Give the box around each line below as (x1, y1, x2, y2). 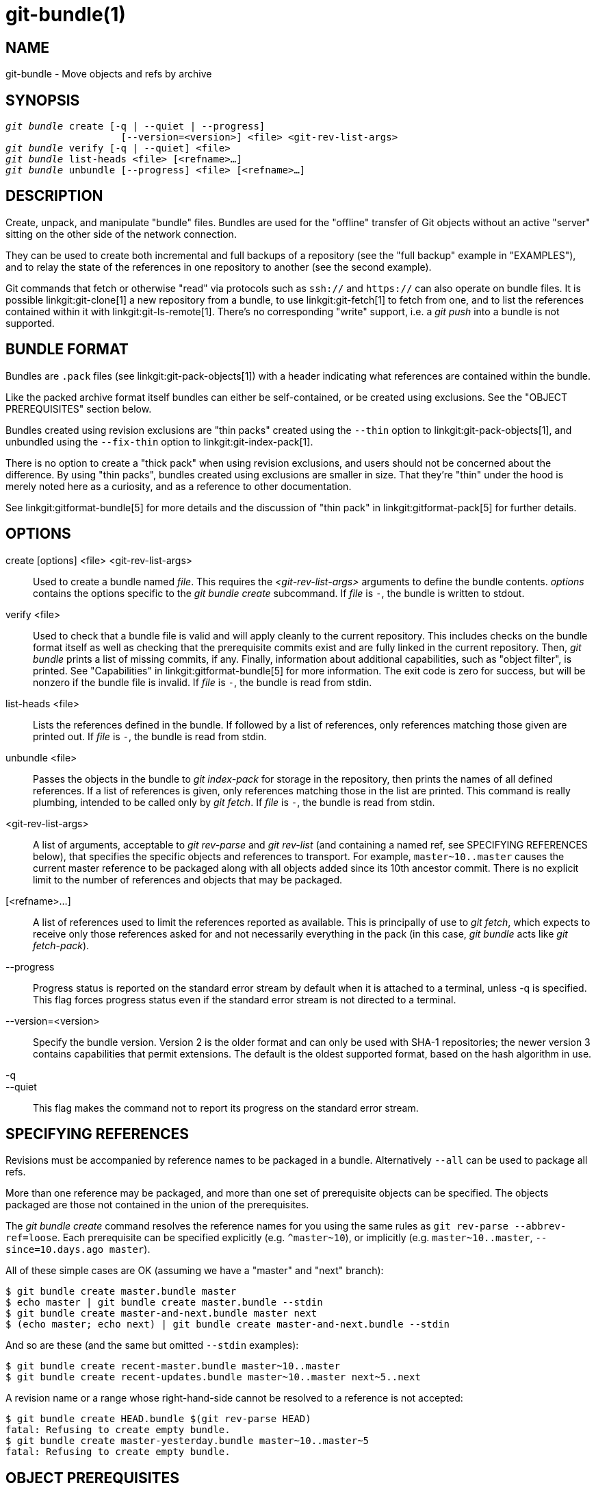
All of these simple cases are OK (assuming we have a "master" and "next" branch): (5, 1265, 384, 1277)
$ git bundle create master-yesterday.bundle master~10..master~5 (5, 1435, 370, 1447)
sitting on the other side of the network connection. (5, 228, 237, 240)
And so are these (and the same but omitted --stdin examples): (5, 1339, 299, 1352)
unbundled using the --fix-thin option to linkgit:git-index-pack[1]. (5, 435, 313, 448)
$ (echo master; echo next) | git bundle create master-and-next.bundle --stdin (5, 1319, 450, 1330)
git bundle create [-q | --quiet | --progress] (5, 121, 265, 132)
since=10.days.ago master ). (5, 1243, 151, 1256)
